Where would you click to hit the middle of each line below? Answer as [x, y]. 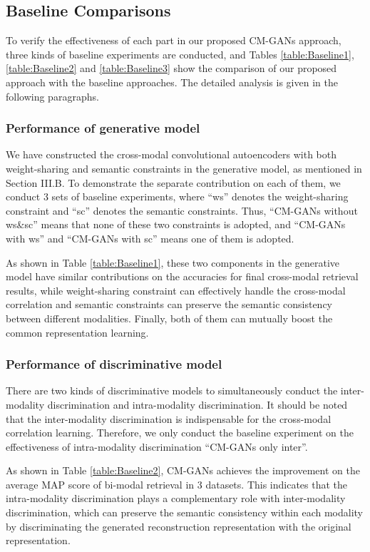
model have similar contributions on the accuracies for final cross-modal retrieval [182, 276]
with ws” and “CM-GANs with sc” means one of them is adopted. [150, 238]
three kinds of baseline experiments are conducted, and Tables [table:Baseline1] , [180, 54]
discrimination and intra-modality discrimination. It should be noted [197, 404]
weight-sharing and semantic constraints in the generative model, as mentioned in [184, 168]
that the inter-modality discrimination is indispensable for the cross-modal [169, 418]
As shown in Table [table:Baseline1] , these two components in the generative [173, 262]
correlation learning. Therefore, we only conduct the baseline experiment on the [180, 433]
